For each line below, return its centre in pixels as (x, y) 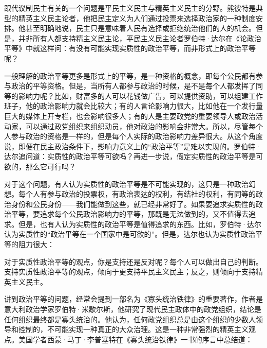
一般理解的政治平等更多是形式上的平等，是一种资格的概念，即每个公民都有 (130, 75)
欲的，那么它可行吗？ (40, 166)
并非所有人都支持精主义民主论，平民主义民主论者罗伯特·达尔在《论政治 (140, 38)
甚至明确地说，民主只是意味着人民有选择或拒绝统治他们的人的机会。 (140, 28)
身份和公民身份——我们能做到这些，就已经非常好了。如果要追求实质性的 (133, 204)
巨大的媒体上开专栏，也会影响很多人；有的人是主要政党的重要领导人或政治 (130, 116)
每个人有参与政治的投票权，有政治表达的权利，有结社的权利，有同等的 (137, 194)
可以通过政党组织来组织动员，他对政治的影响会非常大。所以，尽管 (137, 126)
